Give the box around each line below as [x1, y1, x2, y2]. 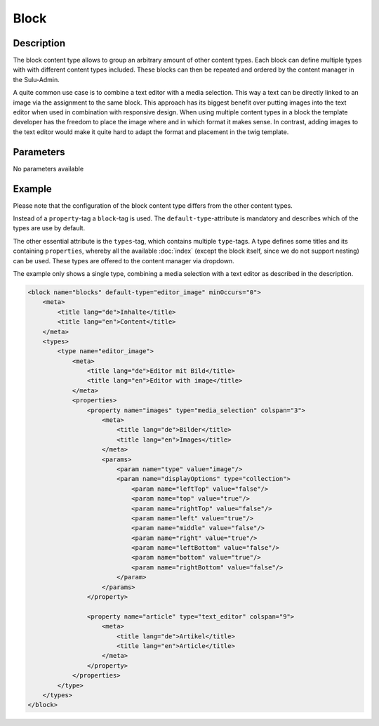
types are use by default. [13, 224, 86, 232]
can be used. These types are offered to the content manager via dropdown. [13, 256, 234, 265]
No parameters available [13, 164, 84, 173]
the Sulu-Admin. [13, 75, 60, 84]
